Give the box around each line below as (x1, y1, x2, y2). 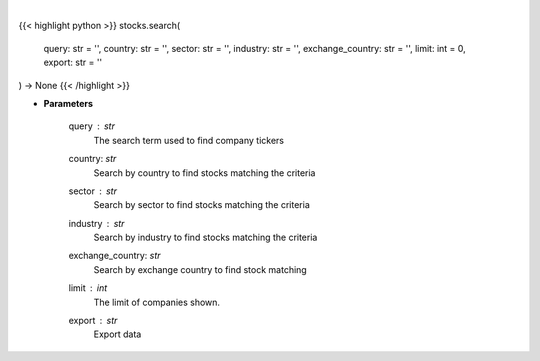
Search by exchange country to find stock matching (93, 263, 307, 275)
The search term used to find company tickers (93, 134, 285, 146)
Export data (93, 328, 142, 340)
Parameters (43, 97, 94, 109)
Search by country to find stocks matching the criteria (93, 166, 316, 179)
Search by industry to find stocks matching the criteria (93, 231, 318, 244)
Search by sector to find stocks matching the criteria (93, 199, 310, 211)
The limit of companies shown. (93, 296, 220, 308)
